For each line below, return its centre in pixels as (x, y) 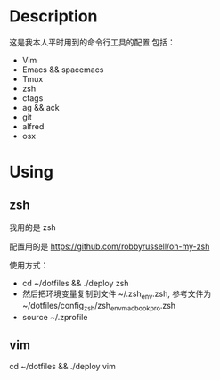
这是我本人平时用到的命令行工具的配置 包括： (92, 42)
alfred (33, 126)
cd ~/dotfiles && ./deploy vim (62, 367)
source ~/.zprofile (55, 317)
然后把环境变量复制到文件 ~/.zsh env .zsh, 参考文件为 (117, 294)
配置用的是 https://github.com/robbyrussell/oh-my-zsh (110, 246)
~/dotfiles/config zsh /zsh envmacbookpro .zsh (99, 306)
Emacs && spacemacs (63, 70)
